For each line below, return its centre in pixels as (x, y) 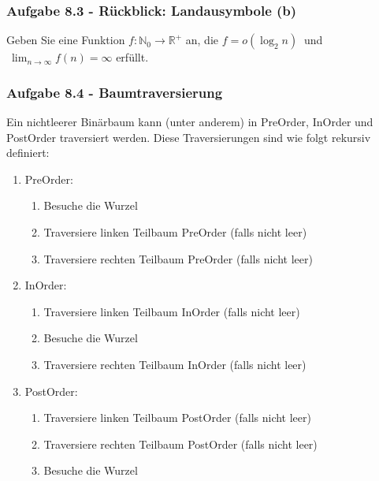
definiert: (28, 153)
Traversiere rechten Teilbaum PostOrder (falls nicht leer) (180, 444)
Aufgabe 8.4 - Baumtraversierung (115, 92)
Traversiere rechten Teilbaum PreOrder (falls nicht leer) (178, 258)
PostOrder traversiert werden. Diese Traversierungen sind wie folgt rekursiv (189, 137)
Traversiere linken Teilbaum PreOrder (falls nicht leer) (175, 232)
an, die (202, 40)
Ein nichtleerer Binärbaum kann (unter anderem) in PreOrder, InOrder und (190, 122)
